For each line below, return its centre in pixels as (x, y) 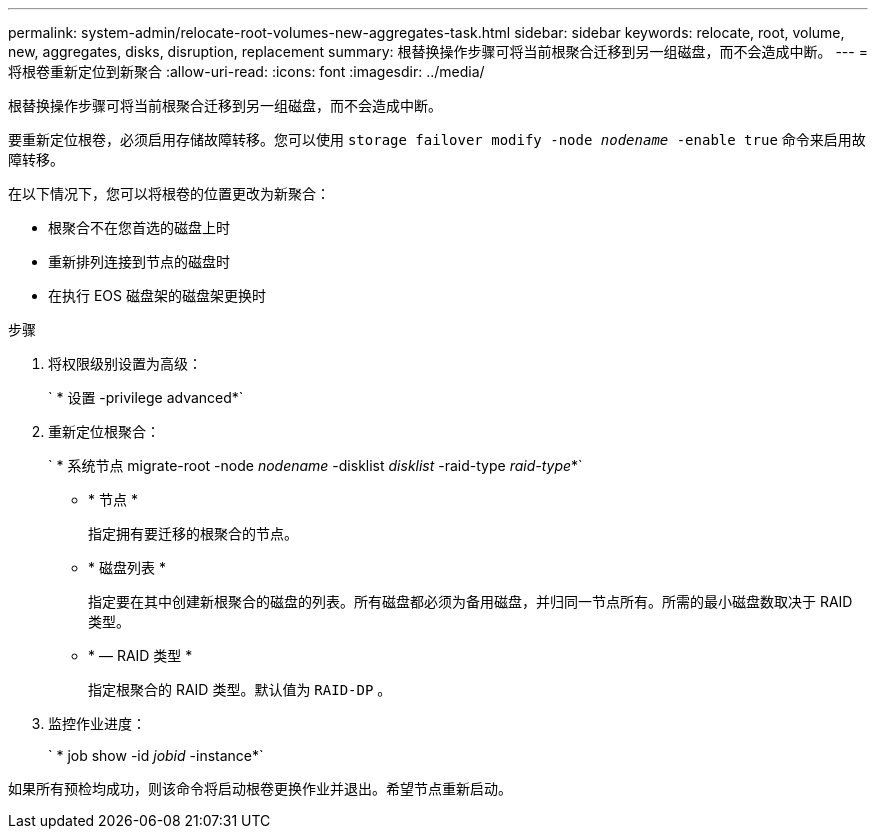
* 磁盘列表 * (127, 567)
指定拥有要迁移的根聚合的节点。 (193, 533)
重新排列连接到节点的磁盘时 (139, 261)
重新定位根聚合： (104, 431)
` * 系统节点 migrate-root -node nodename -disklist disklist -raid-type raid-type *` (315, 465)
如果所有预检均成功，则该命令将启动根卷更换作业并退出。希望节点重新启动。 (260, 788)
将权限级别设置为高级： (125, 363)
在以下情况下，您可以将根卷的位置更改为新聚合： (169, 193)
